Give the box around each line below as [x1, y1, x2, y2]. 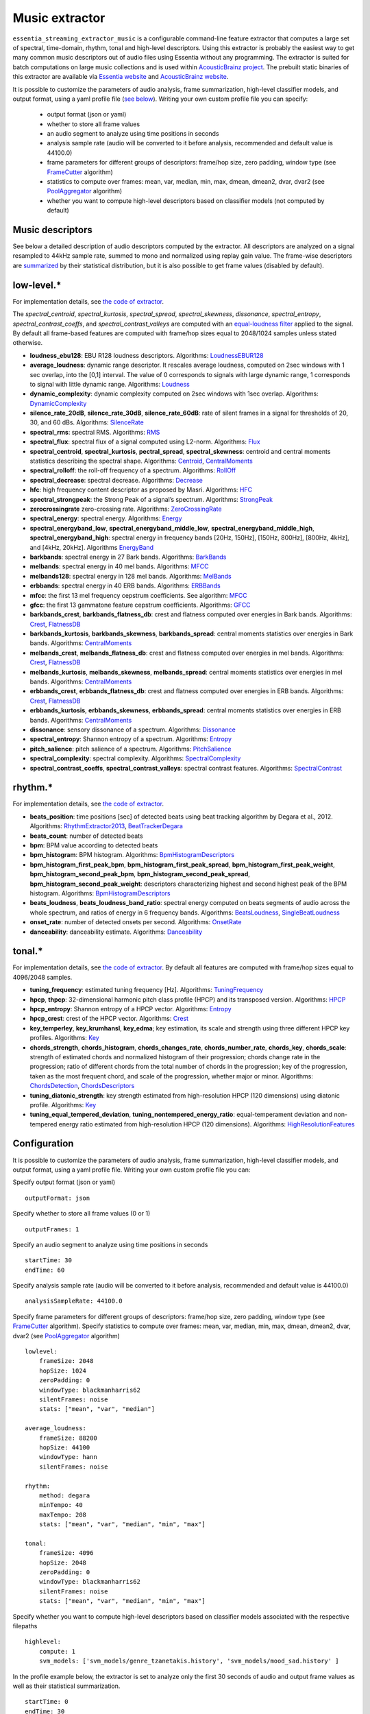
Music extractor [12, 10, 106, 25]
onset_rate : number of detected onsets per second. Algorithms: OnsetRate [29, 918, 242, 926]
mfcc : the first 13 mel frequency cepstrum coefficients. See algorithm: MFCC [29, 591, 248, 599]
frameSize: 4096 [38, 1549, 94, 1557]
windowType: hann [38, 1453, 97, 1461]
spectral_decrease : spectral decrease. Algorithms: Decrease [29, 476, 203, 484]
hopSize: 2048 [38, 1558, 87, 1567]
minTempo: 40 [38, 1501, 83, 1509]
